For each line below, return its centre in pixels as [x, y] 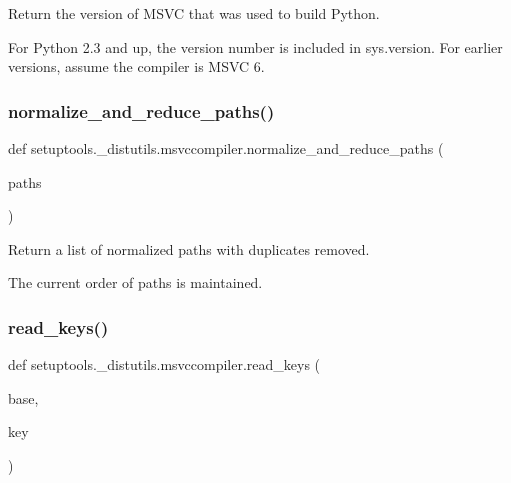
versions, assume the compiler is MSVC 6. [136, 66]
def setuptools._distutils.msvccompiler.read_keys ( [164, 364]
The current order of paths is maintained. [135, 282]
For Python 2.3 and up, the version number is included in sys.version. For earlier [255, 46]
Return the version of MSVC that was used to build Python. [194, 13]
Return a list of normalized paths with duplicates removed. [189, 248]
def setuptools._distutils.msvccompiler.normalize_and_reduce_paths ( [226, 148]
